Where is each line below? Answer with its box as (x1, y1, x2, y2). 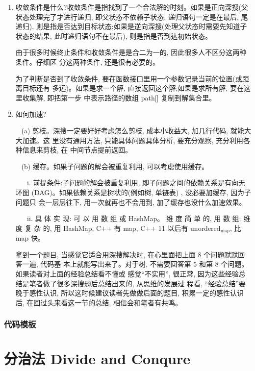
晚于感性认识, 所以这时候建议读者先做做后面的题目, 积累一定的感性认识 (15, 288, 244, 298)
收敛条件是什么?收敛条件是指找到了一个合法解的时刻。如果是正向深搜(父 (15, 2, 248, 12)
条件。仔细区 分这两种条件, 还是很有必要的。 (15, 56, 160, 67)
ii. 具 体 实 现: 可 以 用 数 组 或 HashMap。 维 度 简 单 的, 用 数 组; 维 (27, 213, 251, 223)
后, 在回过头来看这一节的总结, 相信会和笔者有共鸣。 (15, 297, 182, 307)
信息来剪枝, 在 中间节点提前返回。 (22, 145, 132, 155)
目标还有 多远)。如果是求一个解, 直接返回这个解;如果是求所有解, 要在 (22, 83, 244, 93)
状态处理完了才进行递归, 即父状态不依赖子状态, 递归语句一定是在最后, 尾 (15, 11, 248, 22)
